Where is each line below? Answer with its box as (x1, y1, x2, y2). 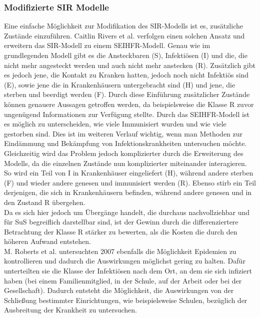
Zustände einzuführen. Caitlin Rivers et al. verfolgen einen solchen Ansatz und (4, 30, 245, 40)
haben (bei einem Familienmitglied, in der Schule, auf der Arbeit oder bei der (4, 275, 242, 285)
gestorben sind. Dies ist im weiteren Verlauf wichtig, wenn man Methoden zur (4, 128, 243, 138)
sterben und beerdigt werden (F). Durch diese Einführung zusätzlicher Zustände (4, 89, 250, 99)
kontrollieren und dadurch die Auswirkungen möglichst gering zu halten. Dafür (4, 255, 245, 266)
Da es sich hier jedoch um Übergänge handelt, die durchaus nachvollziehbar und (4, 206, 249, 217)
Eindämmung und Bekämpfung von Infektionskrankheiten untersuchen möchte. (4, 138, 247, 148)
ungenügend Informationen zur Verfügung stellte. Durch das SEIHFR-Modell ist (4, 108, 249, 119)
